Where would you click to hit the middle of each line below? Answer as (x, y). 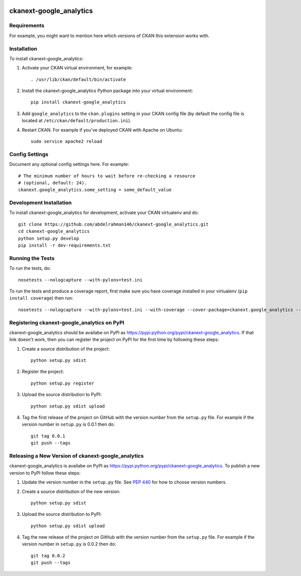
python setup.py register (63, 383)
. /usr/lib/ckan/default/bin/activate (79, 79)
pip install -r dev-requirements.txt (65, 246)
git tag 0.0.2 (48, 556)
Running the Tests (32, 258)
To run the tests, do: (30, 268)
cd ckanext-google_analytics (54, 231)
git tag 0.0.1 (48, 436)
